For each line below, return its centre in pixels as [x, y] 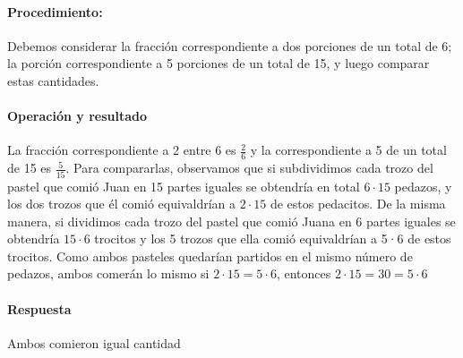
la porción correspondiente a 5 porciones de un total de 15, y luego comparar [219, 63]
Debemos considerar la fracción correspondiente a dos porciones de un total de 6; [230, 45]
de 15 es [30, 168]
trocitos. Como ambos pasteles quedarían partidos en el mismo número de [210, 256]
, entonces [304, 273]
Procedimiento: [55, 11]
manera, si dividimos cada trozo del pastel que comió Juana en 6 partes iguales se [231, 221]
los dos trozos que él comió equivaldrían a [122, 204]
